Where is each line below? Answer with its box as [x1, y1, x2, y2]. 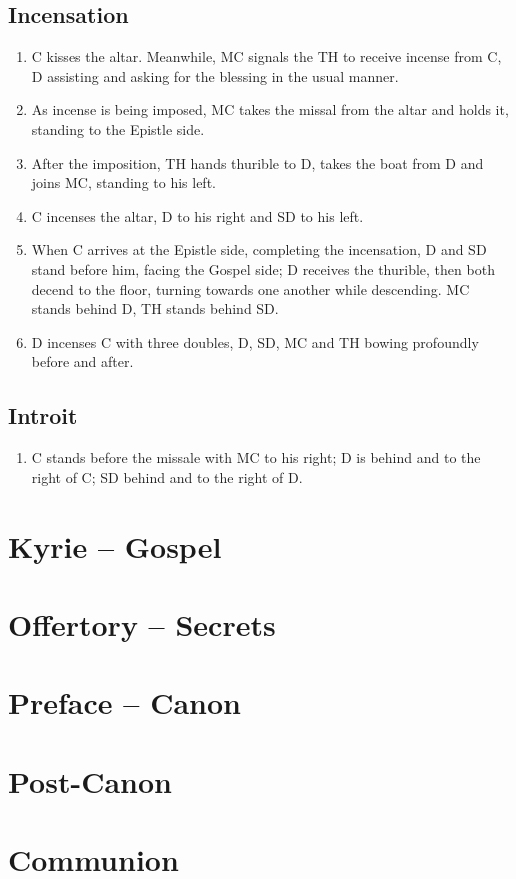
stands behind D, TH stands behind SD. [31, 298, 279, 319]
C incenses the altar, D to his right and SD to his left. [31, 205, 364, 226]
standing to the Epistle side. [31, 118, 205, 139]
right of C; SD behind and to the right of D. [31, 466, 303, 487]
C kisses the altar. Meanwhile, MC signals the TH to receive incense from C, [31, 46, 502, 67]
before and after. [31, 351, 134, 372]
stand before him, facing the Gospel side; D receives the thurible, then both [31, 258, 495, 279]
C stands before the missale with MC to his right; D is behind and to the [31, 447, 481, 468]
